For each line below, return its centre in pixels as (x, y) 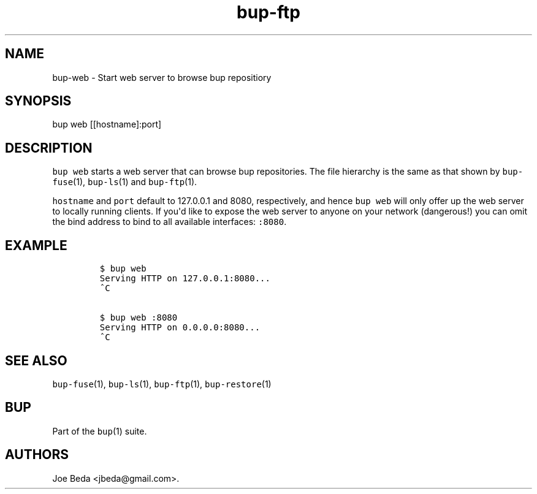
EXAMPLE (36, 245)
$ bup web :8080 (139, 318)
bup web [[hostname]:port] (107, 124)
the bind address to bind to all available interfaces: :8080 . (169, 222)
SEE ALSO (36, 360)
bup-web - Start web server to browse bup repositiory (162, 77)
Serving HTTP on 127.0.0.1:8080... (185, 279)
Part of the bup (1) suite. (100, 431)
